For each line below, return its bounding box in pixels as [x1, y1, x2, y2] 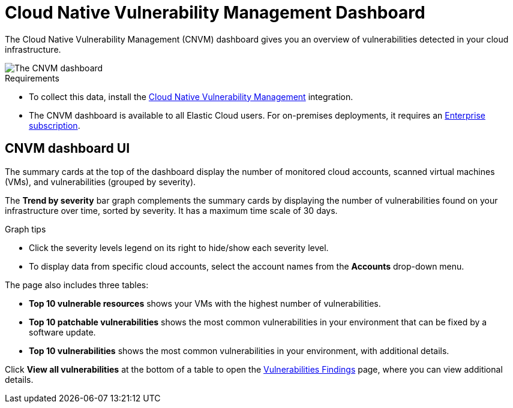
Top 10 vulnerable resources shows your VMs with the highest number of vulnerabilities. [29, 298, 381, 309]
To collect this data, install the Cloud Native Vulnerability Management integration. [29, 91, 353, 102]
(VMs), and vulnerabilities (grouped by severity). [5, 176, 196, 187]
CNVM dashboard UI [5, 141, 130, 156]
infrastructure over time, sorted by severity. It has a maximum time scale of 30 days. [5, 205, 338, 216]
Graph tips [5, 223, 46, 234]
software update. [29, 327, 96, 337]
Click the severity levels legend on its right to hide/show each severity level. [29, 242, 329, 253]
